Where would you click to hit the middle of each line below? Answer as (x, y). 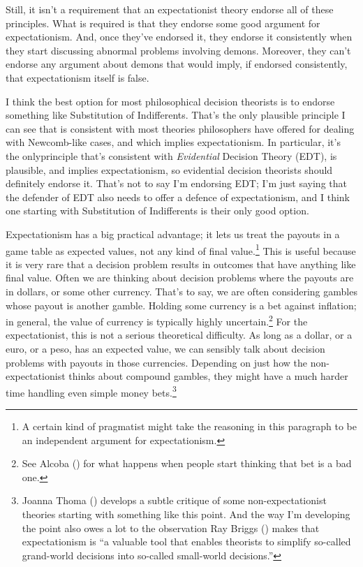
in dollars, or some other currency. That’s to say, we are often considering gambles (181, 291)
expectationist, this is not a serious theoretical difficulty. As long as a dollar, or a (179, 335)
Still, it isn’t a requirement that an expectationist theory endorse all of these (170, 9)
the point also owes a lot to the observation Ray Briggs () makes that (171, 528)
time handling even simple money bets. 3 (91, 391)
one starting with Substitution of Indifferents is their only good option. (157, 211)
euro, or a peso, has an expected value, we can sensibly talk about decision (165, 348)
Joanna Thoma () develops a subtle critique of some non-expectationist (174, 500)
